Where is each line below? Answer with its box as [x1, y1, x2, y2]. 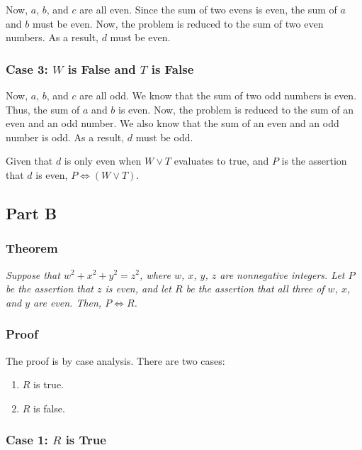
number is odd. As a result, [6, 129, 125, 144]
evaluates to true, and [174, 153, 269, 168]
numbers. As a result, [6, 30, 98, 45]
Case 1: [6, 431, 48, 449]
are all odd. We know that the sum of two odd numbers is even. [79, 88, 357, 102]
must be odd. [135, 129, 193, 144]
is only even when [64, 153, 142, 168]
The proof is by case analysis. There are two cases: [6, 353, 225, 368]
